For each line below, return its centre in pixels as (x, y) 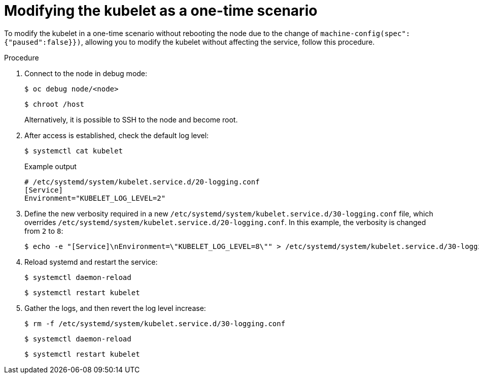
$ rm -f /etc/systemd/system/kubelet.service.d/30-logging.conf (155, 323)
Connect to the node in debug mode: (86, 73)
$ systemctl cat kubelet (74, 151)
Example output (50, 166)
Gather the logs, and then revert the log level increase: (115, 308)
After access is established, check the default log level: (117, 135)
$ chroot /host (55, 104)
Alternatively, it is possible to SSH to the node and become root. (131, 119)
